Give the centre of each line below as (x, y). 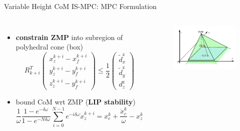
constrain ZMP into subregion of (69, 37)
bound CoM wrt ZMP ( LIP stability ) (76, 101)
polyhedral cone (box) (49, 47)
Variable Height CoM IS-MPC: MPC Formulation (80, 6)
